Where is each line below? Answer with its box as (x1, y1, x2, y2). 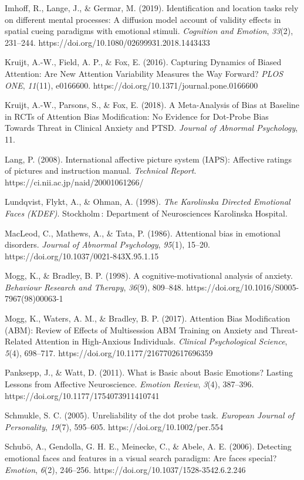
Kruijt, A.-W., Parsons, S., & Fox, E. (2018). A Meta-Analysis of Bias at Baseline (5, 99, 300, 111)
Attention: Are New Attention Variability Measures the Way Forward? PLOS (5, 67, 283, 79)
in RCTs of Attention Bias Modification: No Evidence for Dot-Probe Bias (5, 110, 269, 122)
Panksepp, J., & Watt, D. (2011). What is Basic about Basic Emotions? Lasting (5, 366, 293, 378)
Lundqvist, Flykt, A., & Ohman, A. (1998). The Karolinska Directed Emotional (5, 195, 291, 208)
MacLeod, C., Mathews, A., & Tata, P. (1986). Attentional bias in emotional (5, 227, 281, 239)
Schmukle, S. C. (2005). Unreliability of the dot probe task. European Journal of (5, 409, 295, 421)
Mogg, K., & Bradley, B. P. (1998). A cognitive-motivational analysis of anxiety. (5, 269, 293, 282)
